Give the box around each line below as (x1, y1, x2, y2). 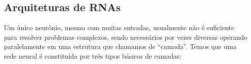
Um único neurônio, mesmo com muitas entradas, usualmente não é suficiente (4, 22, 235, 32)
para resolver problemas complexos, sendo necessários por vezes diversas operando (4, 32, 248, 42)
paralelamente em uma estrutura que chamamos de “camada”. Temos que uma (4, 41, 237, 51)
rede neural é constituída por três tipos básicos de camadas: (4, 50, 182, 61)
